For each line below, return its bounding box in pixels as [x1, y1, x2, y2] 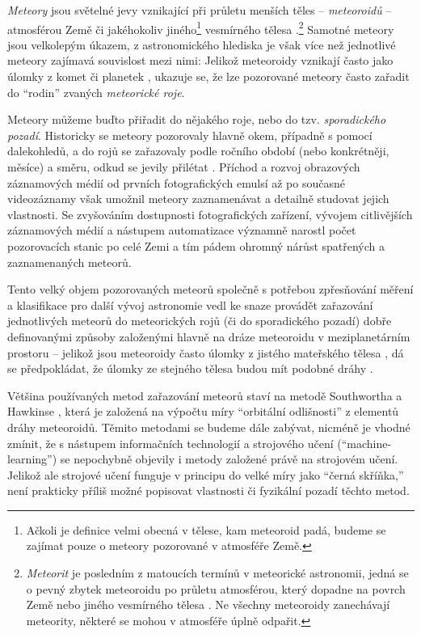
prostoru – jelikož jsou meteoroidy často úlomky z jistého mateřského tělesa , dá [7, 344, 404, 361]
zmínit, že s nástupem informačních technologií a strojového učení [7, 434, 334, 451]
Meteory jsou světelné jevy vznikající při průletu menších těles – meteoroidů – [7, 2, 392, 18]
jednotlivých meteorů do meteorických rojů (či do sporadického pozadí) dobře [7, 312, 392, 329]
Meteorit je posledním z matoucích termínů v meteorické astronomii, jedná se [26, 564, 409, 581]
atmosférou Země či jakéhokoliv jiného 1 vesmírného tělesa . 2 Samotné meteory [7, 18, 394, 37]
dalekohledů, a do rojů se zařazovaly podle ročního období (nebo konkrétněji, [7, 142, 389, 159]
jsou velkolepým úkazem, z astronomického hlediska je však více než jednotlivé [7, 36, 396, 53]
